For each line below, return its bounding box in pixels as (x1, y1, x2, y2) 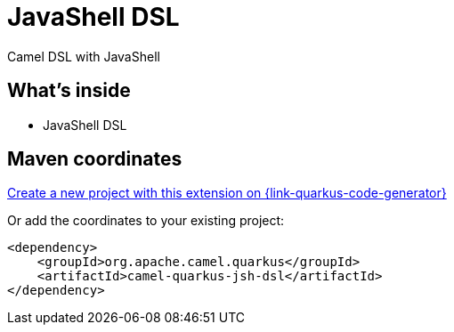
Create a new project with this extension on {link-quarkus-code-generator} (7, 185, 447, 201)
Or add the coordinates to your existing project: (7, 213, 285, 229)
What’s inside (7, 79, 131, 102)
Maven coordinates (7, 148, 182, 171)
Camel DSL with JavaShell (7, 48, 160, 64)
